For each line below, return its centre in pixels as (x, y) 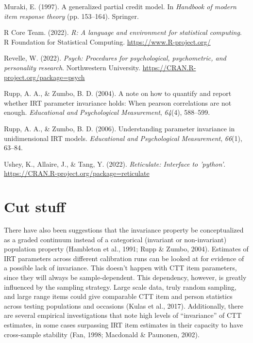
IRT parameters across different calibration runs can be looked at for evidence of (124, 258)
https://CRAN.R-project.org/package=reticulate (77, 173)
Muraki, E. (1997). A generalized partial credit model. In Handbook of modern (120, 6)
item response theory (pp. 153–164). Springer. (71, 16)
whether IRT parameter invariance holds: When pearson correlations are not (118, 102)
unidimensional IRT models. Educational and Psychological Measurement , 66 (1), (123, 138)
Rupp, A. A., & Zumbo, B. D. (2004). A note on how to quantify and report (118, 93)
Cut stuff (35, 207)
